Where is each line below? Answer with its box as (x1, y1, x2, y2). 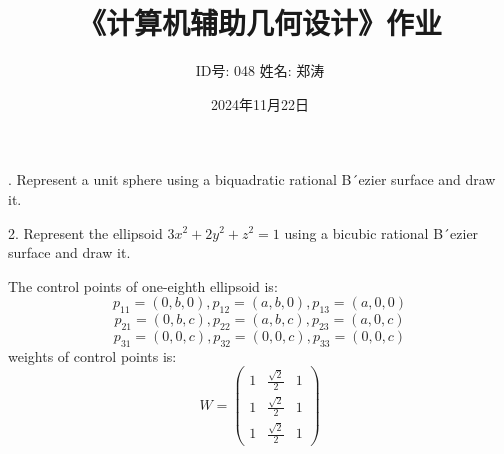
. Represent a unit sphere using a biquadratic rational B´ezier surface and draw (8, 169, 496, 190)
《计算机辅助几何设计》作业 (77, 2, 442, 43)
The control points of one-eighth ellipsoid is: (8, 275, 278, 296)
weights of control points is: (8, 345, 177, 366)
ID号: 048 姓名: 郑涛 (195, 60, 325, 81)
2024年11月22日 (211, 93, 309, 114)
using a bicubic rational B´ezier (284, 222, 479, 243)
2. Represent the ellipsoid (8, 222, 163, 243)
